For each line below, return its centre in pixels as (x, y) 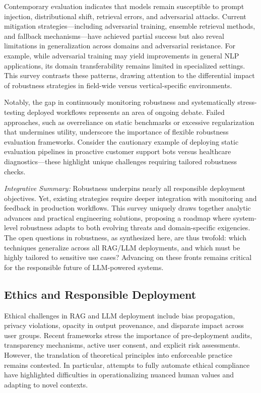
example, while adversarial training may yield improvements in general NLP (122, 55)
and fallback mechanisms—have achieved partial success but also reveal (114, 36)
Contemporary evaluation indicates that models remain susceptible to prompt (124, 6)
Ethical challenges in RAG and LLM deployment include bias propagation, (120, 315)
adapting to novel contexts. (46, 384)
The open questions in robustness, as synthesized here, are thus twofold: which (125, 238)
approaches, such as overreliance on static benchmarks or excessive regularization (129, 122)
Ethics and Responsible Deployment (100, 294)
